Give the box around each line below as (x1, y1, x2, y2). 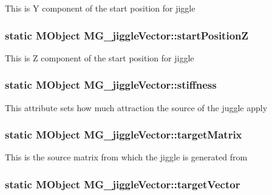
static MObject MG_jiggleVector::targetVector (5, 176, 240, 191)
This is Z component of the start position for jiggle (5, 51, 194, 64)
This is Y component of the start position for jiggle (5, 2, 195, 14)
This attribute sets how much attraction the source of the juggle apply (5, 101, 268, 114)
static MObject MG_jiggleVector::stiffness (5, 77, 217, 92)
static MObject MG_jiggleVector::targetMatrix (5, 127, 242, 142)
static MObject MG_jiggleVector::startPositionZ (5, 27, 248, 43)
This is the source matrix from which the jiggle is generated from (5, 151, 248, 163)
